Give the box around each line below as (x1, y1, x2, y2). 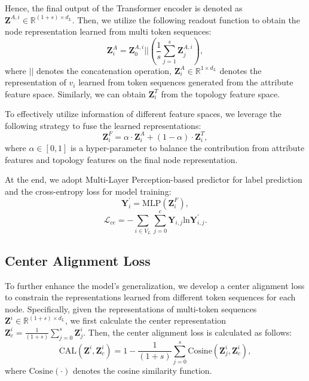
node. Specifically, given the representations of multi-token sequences (5, 302, 257, 315)
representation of (5, 76, 66, 88)
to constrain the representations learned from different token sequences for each (5, 291, 296, 303)
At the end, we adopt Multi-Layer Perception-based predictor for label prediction (5, 173, 302, 186)
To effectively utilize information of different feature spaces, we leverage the (5, 107, 282, 120)
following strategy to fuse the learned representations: (5, 119, 201, 131)
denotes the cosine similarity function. (73, 364, 212, 376)
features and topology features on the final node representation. (5, 153, 238, 165)
